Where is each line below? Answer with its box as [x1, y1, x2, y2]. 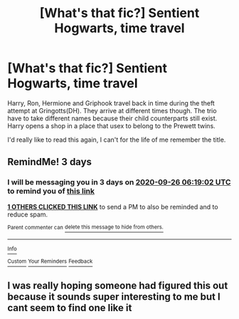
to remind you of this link [7, 187, 95, 197]
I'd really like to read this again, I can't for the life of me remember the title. [7, 135, 226, 144]
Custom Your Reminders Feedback [7, 258, 93, 265]
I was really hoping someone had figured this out [7, 280, 228, 292]
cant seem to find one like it [7, 302, 132, 314]
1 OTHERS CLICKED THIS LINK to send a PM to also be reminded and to [7, 202, 218, 211]
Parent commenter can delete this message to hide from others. [7, 224, 164, 231]
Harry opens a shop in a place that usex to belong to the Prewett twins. [7, 121, 216, 130]
